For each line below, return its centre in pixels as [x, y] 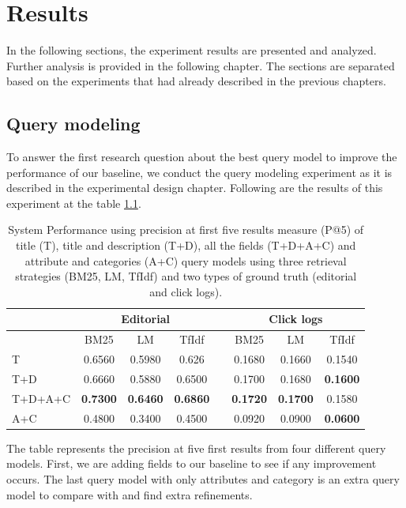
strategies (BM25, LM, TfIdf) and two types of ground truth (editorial [186, 276]
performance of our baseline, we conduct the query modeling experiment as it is [199, 172]
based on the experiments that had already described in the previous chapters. [196, 81]
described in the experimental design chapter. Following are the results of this [195, 188]
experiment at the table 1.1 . [74, 203]
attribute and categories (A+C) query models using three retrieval [186, 260]
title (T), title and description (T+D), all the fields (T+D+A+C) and [186, 245]
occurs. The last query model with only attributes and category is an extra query [203, 478]
